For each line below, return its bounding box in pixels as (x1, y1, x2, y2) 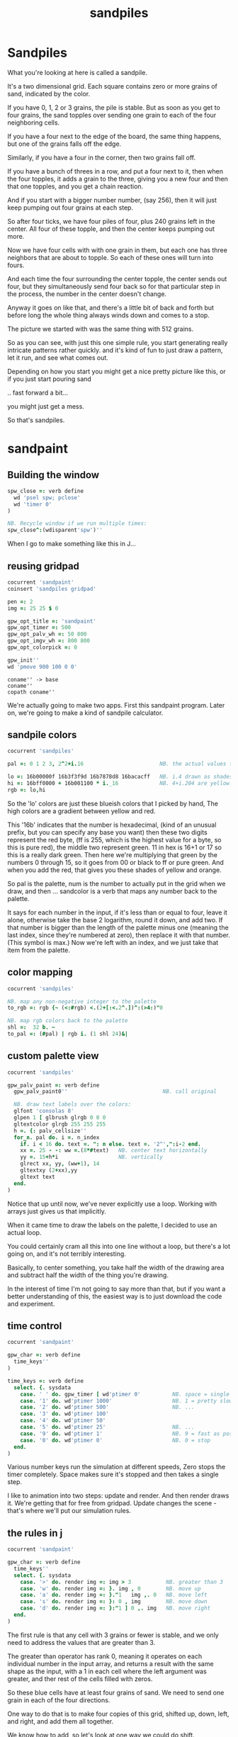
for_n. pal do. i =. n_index (13, 1133, 100, 1141)
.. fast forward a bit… (7, 388, 69, 397)
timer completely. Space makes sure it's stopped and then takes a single (7, 1470, 219, 1478)
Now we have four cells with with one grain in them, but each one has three (7, 246, 228, 254)
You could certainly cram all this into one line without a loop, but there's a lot (7, 1242, 231, 1250)
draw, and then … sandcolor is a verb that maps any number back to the (7, 887, 217, 895)
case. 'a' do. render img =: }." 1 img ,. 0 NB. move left (20, 1592, 208, 1599)
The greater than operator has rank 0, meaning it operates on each (7, 1652, 203, 1660)
